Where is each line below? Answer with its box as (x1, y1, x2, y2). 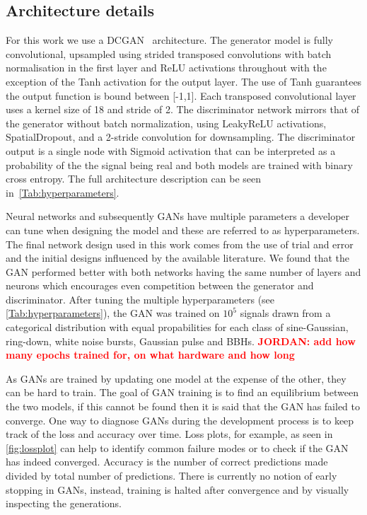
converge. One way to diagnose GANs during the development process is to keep (6, 412, 354, 427)
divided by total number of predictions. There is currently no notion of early (6, 468, 337, 483)
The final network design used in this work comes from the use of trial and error (6, 236, 354, 251)
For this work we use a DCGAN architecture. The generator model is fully (6, 33, 333, 47)
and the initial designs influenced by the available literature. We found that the (6, 250, 350, 265)
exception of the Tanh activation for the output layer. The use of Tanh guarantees (6, 74, 362, 88)
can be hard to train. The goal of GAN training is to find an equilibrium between (6, 385, 359, 400)
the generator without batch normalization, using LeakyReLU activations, (6, 115, 327, 130)
